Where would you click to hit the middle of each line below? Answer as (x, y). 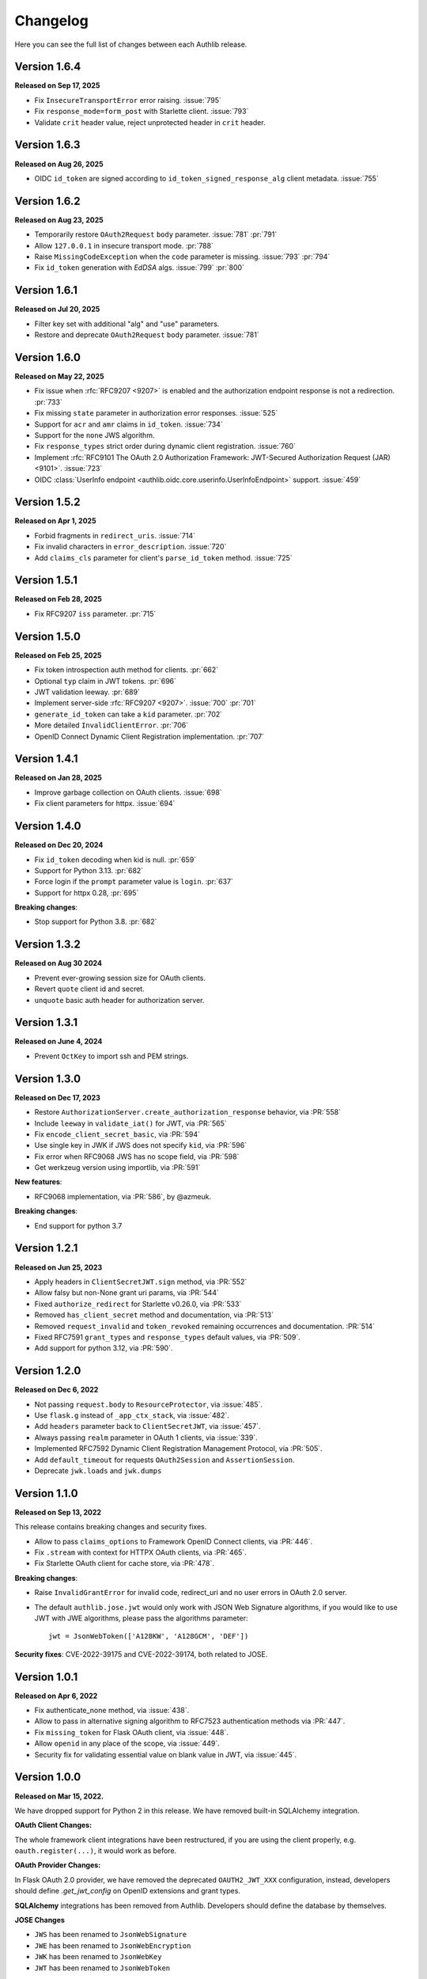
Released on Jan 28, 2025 (59, 778)
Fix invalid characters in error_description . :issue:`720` (130, 547)
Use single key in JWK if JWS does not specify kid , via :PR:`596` (141, 1145)
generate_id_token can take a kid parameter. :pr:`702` (128, 714)
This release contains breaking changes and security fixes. (111, 1527)
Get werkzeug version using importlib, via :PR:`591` (117, 1168)
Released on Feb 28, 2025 (58, 599)
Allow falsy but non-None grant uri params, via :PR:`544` (127, 1293)
